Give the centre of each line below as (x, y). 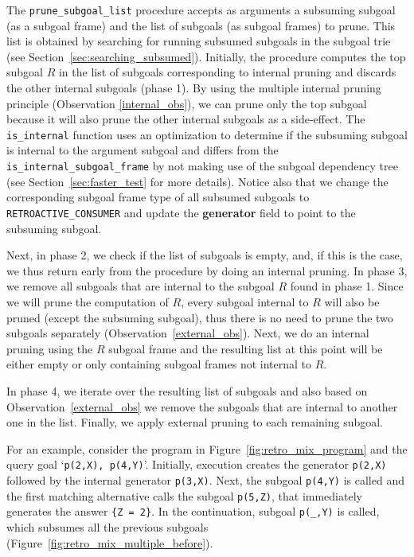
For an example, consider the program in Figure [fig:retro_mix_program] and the (207, 448)
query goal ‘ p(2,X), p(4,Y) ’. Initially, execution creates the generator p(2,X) (197, 464)
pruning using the (50, 348)
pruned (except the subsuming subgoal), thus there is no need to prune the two (200, 317)
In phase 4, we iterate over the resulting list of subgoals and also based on (187, 390)
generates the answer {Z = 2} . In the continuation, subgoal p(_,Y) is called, (193, 511)
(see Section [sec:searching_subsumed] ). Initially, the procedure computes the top (206, 56)
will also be (352, 301)
